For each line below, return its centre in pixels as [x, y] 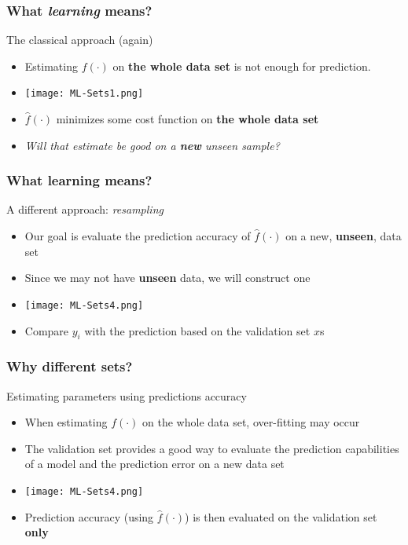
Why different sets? [70, 366]
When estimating [66, 422]
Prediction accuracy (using [89, 516]
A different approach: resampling [85, 209]
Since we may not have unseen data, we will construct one [167, 278]
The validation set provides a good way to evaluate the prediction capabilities [212, 448]
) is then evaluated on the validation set [281, 516]
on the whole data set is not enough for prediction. [242, 66]
